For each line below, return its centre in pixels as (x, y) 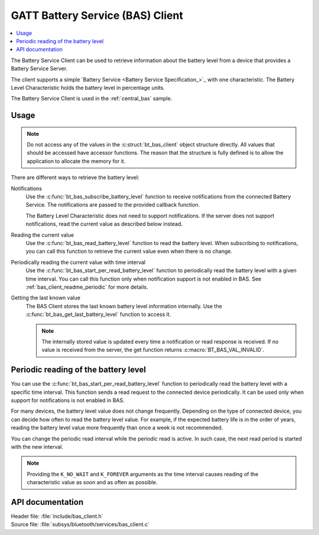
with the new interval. (37, 446)
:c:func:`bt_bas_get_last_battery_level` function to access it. (98, 314)
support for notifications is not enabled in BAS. (68, 400)
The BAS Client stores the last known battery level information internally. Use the (124, 306)
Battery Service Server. (39, 68)
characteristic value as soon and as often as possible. (92, 482)
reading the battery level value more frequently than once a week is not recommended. (117, 428)
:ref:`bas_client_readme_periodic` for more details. (87, 287)
